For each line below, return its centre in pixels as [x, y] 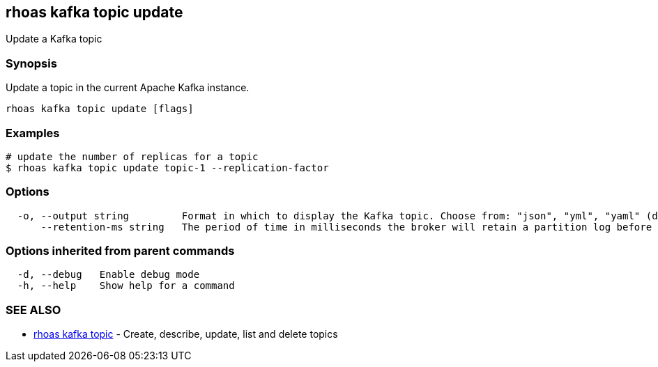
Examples [33, 133]
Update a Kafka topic [54, 39]
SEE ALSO [33, 310]
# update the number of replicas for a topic [132, 156]
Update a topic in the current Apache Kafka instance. [128, 88]
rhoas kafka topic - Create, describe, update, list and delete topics [186, 334]
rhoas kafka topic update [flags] [100, 109]
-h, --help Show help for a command [126, 286]
